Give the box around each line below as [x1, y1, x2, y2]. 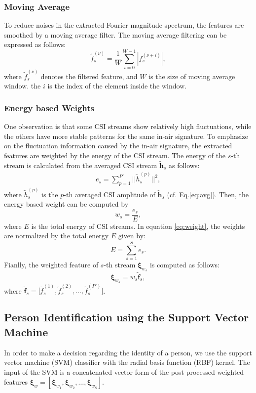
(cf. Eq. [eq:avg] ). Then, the [167, 189, 249, 199]
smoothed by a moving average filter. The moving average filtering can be [4, 29, 227, 40]
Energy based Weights [4, 101, 94, 114]
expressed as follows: [4, 39, 66, 49]
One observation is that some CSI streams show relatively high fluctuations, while [4, 121, 252, 131]
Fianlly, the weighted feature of [4, 260, 99, 270]
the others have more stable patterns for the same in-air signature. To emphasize [4, 131, 248, 141]
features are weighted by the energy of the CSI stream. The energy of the [4, 150, 226, 160]
